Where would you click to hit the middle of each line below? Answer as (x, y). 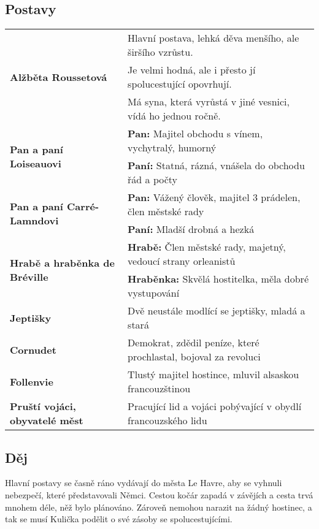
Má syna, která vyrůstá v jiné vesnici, (209, 102)
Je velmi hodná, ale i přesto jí (192, 70)
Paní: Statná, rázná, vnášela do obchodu (216, 166)
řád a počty (153, 180)
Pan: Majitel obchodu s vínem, (195, 134)
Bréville (29, 277)
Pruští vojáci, (43, 406)
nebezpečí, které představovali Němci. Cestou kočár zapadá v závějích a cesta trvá (159, 495)
